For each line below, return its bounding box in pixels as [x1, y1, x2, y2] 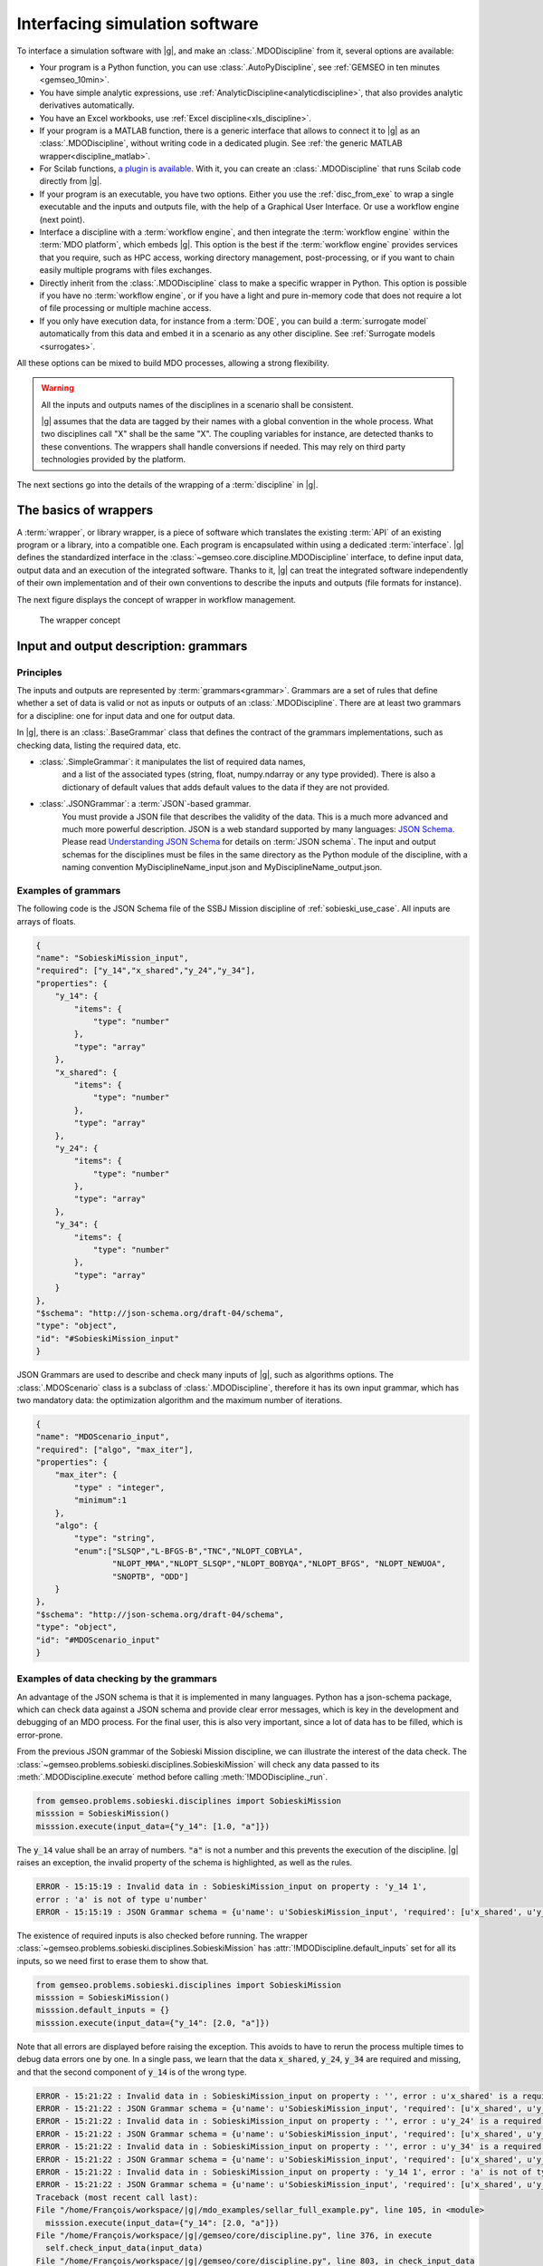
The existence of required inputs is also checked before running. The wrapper [16, 1930, 308, 1941]
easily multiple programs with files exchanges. [39, 265, 213, 276]
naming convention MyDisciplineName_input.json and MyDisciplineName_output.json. [62, 862, 383, 873]
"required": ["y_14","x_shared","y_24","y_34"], [35, 965, 256, 976]
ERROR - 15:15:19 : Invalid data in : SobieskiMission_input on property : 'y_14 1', [35, 1882, 427, 1892]
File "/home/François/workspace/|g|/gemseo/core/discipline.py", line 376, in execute [35, 2230, 433, 2241]
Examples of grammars [16, 884, 121, 896]
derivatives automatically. [39, 100, 135, 111]
